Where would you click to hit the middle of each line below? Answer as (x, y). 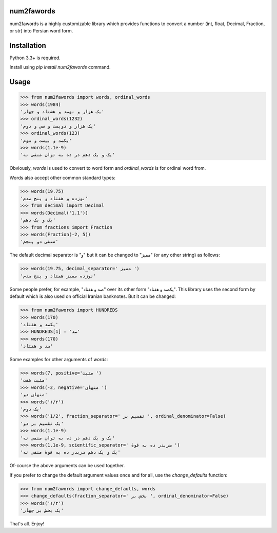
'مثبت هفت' (34, 380)
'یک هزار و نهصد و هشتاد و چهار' (62, 111)
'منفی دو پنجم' (39, 242)
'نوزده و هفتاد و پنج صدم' (54, 199)
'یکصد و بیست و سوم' (46, 140)
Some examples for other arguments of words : (59, 360)
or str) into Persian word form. (41, 30)
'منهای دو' (34, 395)
